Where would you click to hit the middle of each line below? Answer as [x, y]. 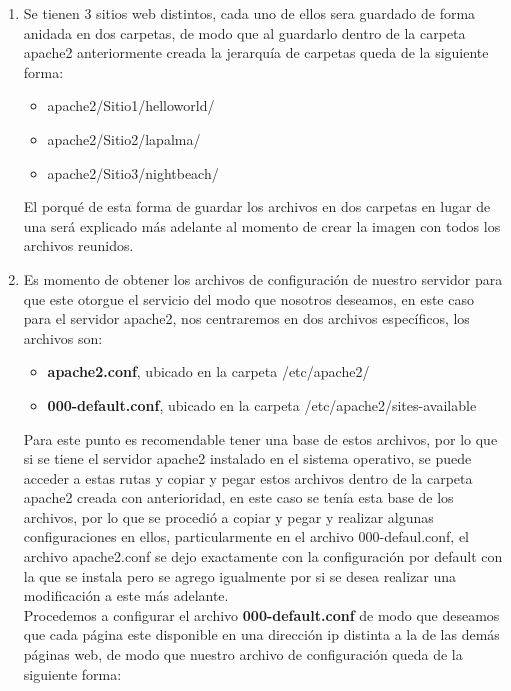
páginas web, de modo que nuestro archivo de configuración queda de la [243, 654]
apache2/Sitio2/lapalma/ [124, 138]
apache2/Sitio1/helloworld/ [131, 105]
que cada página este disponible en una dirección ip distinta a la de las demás [261, 634]
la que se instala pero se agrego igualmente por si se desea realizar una [240, 575]
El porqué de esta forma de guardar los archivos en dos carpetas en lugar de [257, 206]
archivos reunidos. [78, 245]
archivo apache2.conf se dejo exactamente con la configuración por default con [263, 556]
